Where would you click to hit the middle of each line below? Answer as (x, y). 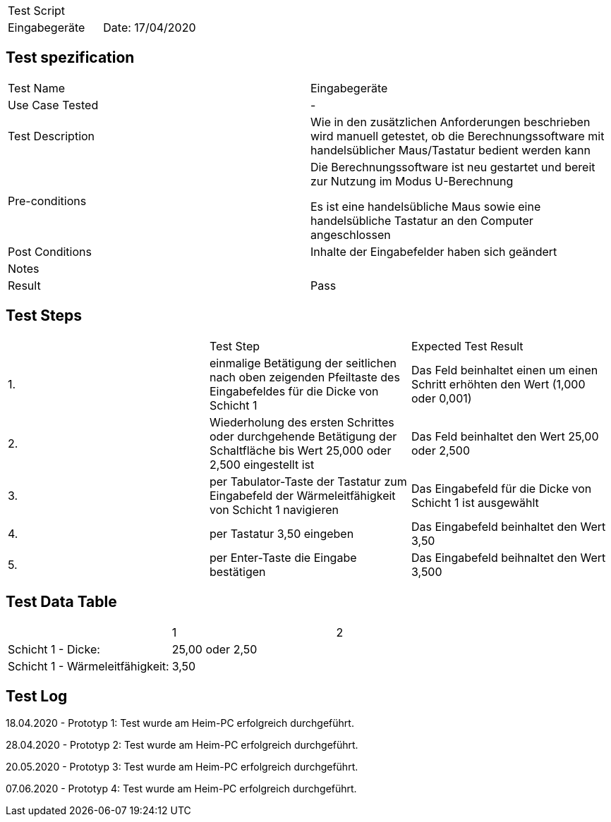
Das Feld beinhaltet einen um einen (504, 370)
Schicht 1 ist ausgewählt (475, 502)
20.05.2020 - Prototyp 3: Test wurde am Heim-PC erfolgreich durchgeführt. (182, 767)
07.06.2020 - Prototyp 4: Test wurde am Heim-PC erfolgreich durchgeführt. (181, 789)
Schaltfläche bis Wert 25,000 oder (300, 450)
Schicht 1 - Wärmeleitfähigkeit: (89, 666)
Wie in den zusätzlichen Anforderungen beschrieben (450, 122)
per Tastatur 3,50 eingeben (282, 533)
